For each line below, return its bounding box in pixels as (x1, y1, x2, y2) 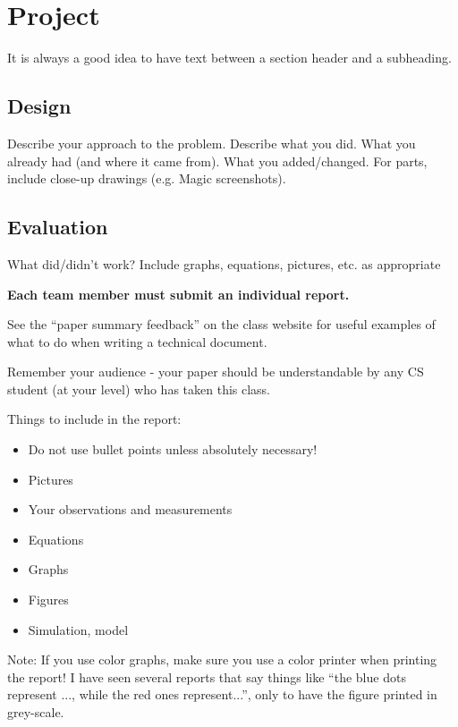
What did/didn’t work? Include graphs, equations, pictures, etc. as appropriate (7, 254, 441, 273)
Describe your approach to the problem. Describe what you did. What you (7, 133, 416, 152)
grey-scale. (7, 703, 64, 721)
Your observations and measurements (28, 500, 233, 519)
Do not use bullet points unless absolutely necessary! (28, 440, 318, 459)
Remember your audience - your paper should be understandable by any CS (7, 362, 424, 381)
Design (7, 92, 72, 120)
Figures (28, 590, 69, 609)
